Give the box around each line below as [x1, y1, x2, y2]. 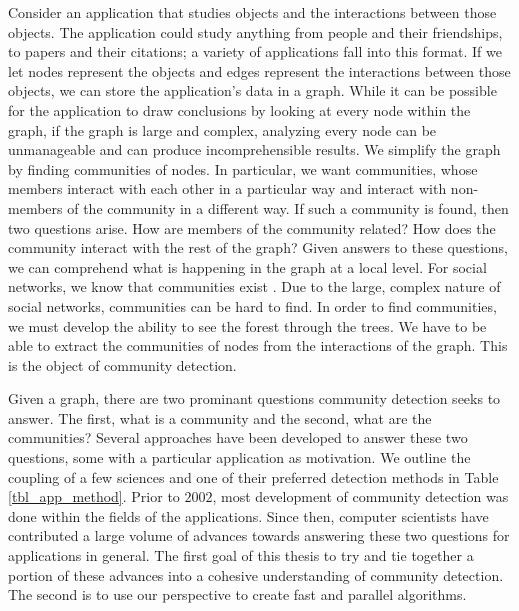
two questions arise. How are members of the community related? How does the [8, 217, 496, 238]
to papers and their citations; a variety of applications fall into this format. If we [8, 41, 502, 62]
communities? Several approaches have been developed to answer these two [8, 427, 468, 448]
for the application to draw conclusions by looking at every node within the [8, 99, 471, 120]
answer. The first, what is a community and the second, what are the [8, 407, 432, 428]
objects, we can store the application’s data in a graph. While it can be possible [8, 80, 497, 101]
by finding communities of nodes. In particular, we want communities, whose [8, 158, 478, 179]
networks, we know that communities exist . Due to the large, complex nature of [8, 276, 501, 297]
